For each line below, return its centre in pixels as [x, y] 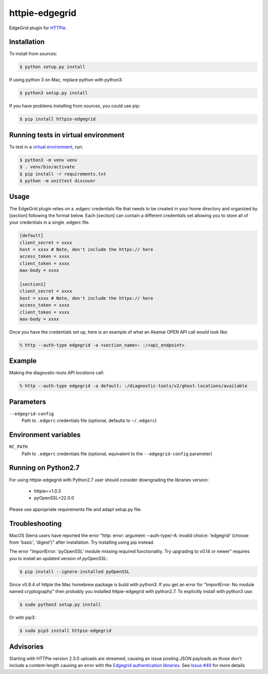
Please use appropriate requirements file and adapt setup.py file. [75, 509]
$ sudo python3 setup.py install [60, 605]
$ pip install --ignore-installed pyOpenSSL [75, 571]
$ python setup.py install [52, 67]
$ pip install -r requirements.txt [63, 174]
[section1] [33, 284]
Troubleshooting [35, 524]
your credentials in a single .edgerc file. [50, 222]
